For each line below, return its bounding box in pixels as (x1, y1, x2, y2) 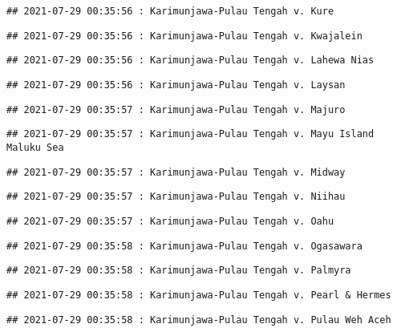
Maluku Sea (6, 141, 64, 153)
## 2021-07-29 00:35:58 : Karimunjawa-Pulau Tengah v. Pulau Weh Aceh (6, 314, 391, 326)
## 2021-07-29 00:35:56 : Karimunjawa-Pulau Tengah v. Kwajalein (6, 30, 363, 42)
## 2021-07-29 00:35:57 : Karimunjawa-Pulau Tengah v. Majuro (6, 103, 346, 115)
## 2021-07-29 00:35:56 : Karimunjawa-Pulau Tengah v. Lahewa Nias (6, 55, 375, 67)
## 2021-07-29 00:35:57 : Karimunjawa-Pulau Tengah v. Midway (6, 166, 346, 178)
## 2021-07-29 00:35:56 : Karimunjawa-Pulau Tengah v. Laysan (6, 79, 346, 91)
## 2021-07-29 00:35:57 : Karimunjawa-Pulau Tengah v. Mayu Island (6, 128, 375, 140)
